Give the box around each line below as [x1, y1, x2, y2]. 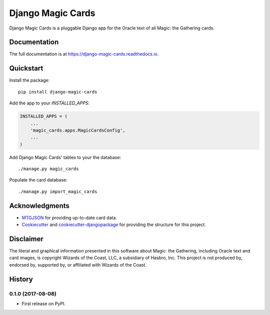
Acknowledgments [9, 201, 70, 210]
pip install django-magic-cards [18, 89, 97, 94]
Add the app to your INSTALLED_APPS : [9, 100, 90, 106]
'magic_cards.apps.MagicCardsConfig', [30, 127, 125, 133]
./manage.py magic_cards [18, 166, 79, 172]
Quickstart [9, 64, 43, 72]
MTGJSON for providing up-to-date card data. [21, 214, 117, 220]
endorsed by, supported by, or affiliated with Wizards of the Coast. [9, 261, 147, 267]
